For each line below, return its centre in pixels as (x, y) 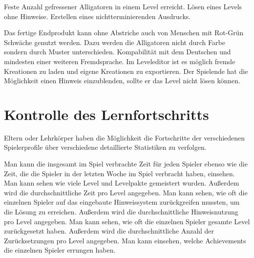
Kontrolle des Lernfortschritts (106, 114)
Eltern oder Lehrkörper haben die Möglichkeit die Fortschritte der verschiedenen (125, 137)
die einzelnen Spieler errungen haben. (60, 250)
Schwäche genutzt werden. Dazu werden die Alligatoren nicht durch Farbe (115, 42)
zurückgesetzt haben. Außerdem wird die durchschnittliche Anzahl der (109, 231)
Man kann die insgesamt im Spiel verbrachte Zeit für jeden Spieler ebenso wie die (126, 164)
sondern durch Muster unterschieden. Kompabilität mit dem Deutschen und (117, 52)
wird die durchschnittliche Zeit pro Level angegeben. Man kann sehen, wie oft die (126, 192)
